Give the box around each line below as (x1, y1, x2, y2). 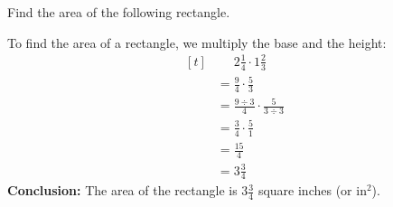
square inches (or (257, 181, 352, 200)
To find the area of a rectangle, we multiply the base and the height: (7, 33, 387, 52)
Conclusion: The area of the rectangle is (7, 181, 238, 200)
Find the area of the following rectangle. (7, 3, 230, 21)
